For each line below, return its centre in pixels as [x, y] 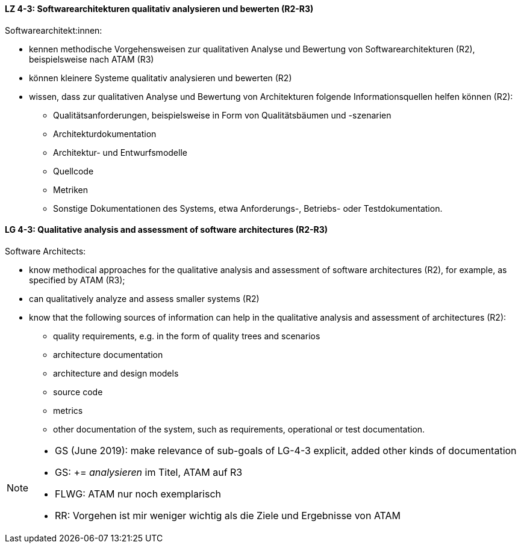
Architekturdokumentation [105, 134]
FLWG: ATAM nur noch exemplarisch [138, 494]
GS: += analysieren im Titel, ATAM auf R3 [149, 472]
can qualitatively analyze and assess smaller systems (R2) [144, 298]
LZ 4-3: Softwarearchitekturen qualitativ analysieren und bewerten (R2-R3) [159, 9]
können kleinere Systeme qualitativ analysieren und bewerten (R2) [161, 78]
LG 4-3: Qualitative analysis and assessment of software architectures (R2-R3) [167, 230]
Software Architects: [45, 251]
